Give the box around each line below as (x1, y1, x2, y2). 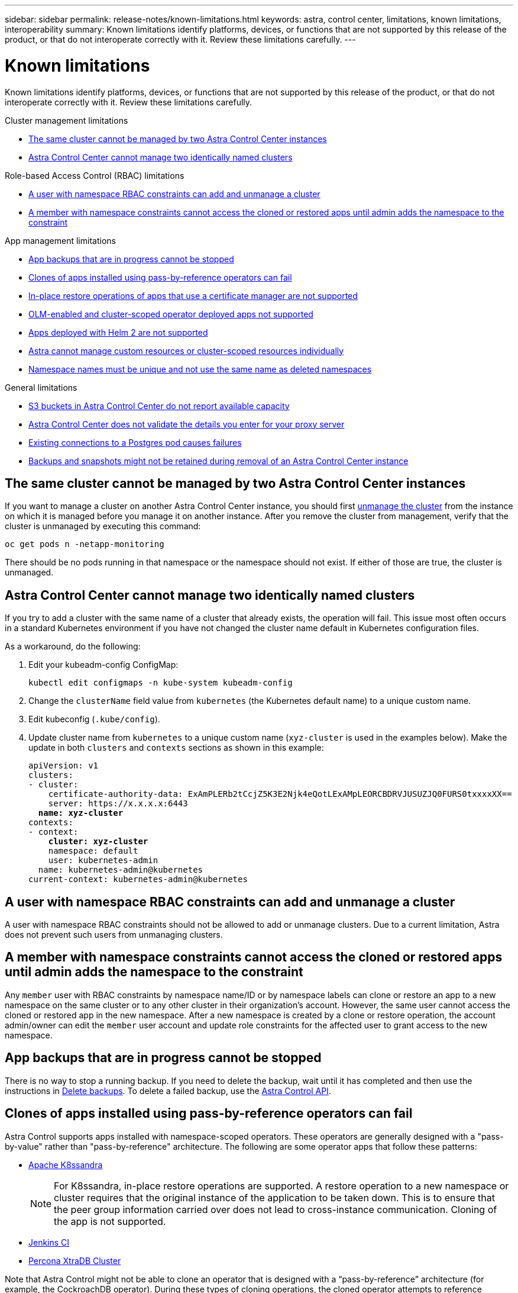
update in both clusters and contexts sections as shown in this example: (28, 742, 324, 753)
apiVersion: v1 (28, 761, 99, 771)
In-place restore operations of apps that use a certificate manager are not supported (28, 290, 358, 301)
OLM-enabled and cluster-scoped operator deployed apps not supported (28, 308, 313, 319)
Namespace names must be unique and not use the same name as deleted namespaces (28, 364, 372, 374)
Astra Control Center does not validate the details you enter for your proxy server (28, 419, 345, 429)
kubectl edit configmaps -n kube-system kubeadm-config (28, 678, 293, 688)
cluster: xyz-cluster (48, 837, 148, 847)
